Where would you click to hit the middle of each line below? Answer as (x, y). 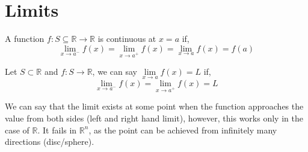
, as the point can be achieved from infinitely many (183, 130)
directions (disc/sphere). (50, 142)
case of (17, 130)
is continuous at (127, 39)
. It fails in (57, 130)
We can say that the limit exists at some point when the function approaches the (154, 106)
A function (25, 39)
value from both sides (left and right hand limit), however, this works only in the (154, 118)
